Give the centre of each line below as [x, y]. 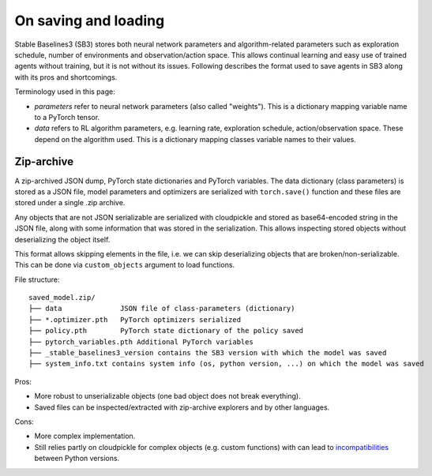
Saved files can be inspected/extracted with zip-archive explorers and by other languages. [182, 407]
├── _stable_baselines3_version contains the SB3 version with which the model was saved [208, 353]
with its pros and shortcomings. [66, 77]
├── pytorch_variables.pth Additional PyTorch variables [141, 342]
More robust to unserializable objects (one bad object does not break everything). [167, 396]
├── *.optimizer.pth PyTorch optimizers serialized [135, 319]
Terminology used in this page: [65, 92]
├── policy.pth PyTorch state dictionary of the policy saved [166, 331]
